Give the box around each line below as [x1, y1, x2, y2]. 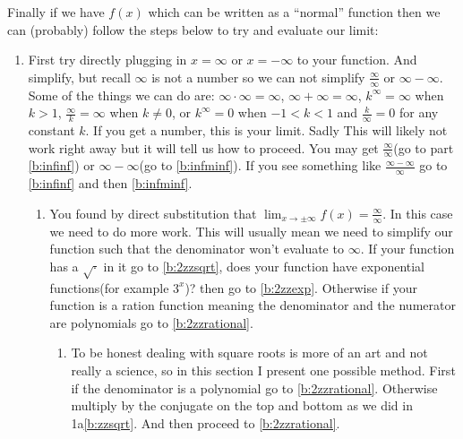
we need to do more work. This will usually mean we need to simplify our [49, 221, 453, 240]
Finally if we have [7, 3, 105, 21]
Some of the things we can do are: [28, 85, 215, 104]
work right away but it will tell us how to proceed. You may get [28, 138, 379, 157]
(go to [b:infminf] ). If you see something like [139, 156, 382, 175]
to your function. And [296, 50, 417, 69]
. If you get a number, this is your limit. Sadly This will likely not [85, 121, 448, 140]
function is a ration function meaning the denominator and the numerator [49, 296, 456, 314]
